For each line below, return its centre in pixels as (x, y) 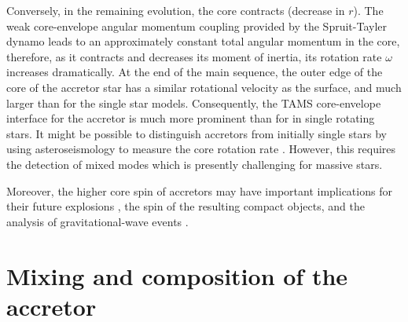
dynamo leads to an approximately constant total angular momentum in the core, (203, 41)
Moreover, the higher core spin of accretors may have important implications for (199, 190)
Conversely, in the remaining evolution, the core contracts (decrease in (176, 10)
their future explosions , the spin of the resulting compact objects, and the (186, 206)
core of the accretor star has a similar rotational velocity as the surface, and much (204, 87)
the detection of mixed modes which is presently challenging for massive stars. (195, 164)
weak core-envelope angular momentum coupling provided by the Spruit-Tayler (197, 26)
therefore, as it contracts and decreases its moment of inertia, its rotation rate (194, 56)
